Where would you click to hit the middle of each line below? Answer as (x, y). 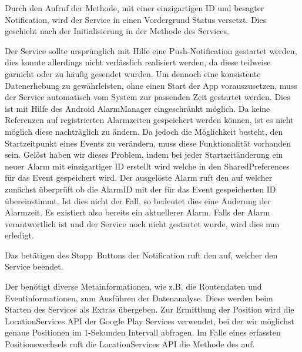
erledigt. (19, 235)
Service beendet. (34, 266)
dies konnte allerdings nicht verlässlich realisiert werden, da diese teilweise (138, 62)
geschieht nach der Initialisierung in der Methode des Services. (117, 31)
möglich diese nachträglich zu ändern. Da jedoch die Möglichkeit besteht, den (144, 131)
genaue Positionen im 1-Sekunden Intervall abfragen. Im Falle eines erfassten (143, 332)
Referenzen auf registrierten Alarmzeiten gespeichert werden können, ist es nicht (149, 120)
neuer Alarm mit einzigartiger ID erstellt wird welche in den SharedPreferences (147, 166)
